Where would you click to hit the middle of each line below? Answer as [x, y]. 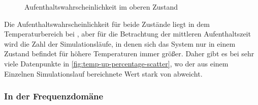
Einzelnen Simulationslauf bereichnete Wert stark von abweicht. [103, 73]
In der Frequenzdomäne [54, 96]
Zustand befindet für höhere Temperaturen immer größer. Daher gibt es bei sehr [129, 54]
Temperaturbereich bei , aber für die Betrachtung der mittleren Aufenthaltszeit [127, 34]
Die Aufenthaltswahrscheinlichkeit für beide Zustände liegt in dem [107, 24]
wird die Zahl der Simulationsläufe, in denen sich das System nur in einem [120, 43]
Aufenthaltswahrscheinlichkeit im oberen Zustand [101, 7]
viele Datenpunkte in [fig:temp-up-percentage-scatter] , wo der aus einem [116, 63]
